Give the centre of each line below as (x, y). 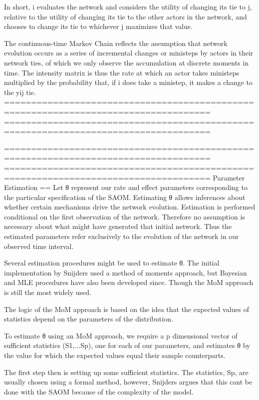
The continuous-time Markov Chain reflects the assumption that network (116, 43)
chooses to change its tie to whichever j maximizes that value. (98, 26)
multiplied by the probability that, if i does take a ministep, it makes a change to (129, 82)
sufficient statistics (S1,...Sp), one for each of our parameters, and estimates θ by (127, 345)
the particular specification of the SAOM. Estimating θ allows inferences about (125, 197)
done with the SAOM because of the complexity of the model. (99, 391)
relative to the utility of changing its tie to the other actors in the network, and (126, 16)
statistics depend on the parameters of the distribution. (89, 319)
